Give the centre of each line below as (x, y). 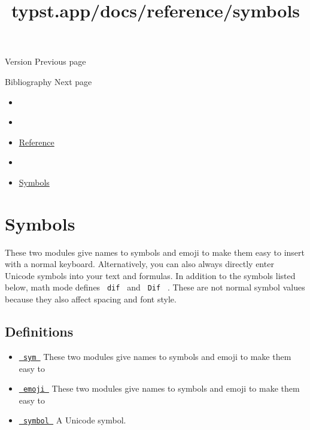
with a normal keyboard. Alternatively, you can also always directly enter (139, 264)
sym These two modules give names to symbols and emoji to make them (157, 356)
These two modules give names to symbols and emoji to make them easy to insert (155, 252)
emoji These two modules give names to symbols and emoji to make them (161, 388)
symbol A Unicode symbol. (75, 420)
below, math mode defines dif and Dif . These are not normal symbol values (155, 287)
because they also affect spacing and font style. (91, 299)
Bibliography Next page (48, 81)
